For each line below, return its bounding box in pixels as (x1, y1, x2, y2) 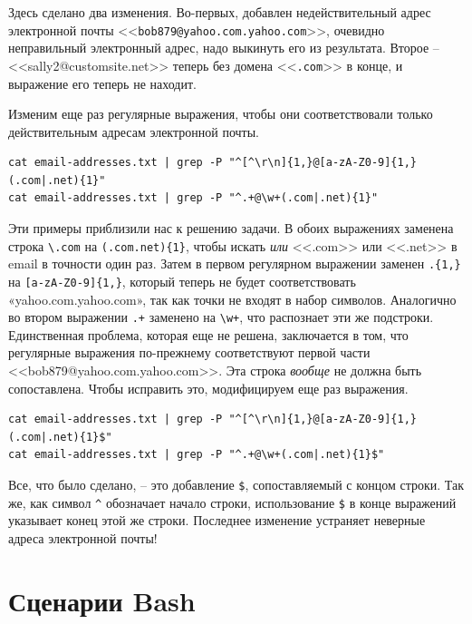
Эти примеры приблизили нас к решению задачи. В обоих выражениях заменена (8, 219, 454, 238)
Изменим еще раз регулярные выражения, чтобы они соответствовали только (8, 104, 433, 123)
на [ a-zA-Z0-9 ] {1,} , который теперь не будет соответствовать (8, 271, 356, 290)
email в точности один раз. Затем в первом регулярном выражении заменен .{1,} (8, 254, 461, 273)
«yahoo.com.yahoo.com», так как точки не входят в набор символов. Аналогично (8, 289, 457, 308)
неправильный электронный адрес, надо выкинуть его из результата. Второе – (8, 38, 439, 57)
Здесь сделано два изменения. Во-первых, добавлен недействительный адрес (8, 3, 431, 21)
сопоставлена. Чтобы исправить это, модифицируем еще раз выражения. (8, 378, 409, 397)
